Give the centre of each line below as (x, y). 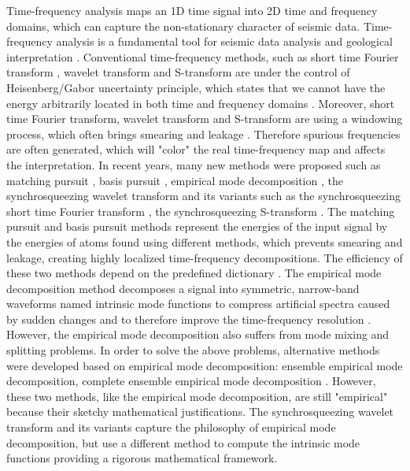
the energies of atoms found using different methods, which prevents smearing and (205, 241)
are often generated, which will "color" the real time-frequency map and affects (196, 149)
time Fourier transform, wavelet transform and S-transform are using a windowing (205, 119)
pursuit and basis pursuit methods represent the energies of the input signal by (197, 226)
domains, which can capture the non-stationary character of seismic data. (183, 26)
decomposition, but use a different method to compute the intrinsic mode (183, 442)
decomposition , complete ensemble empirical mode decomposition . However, (191, 381)
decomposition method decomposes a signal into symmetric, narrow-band (183, 288)
